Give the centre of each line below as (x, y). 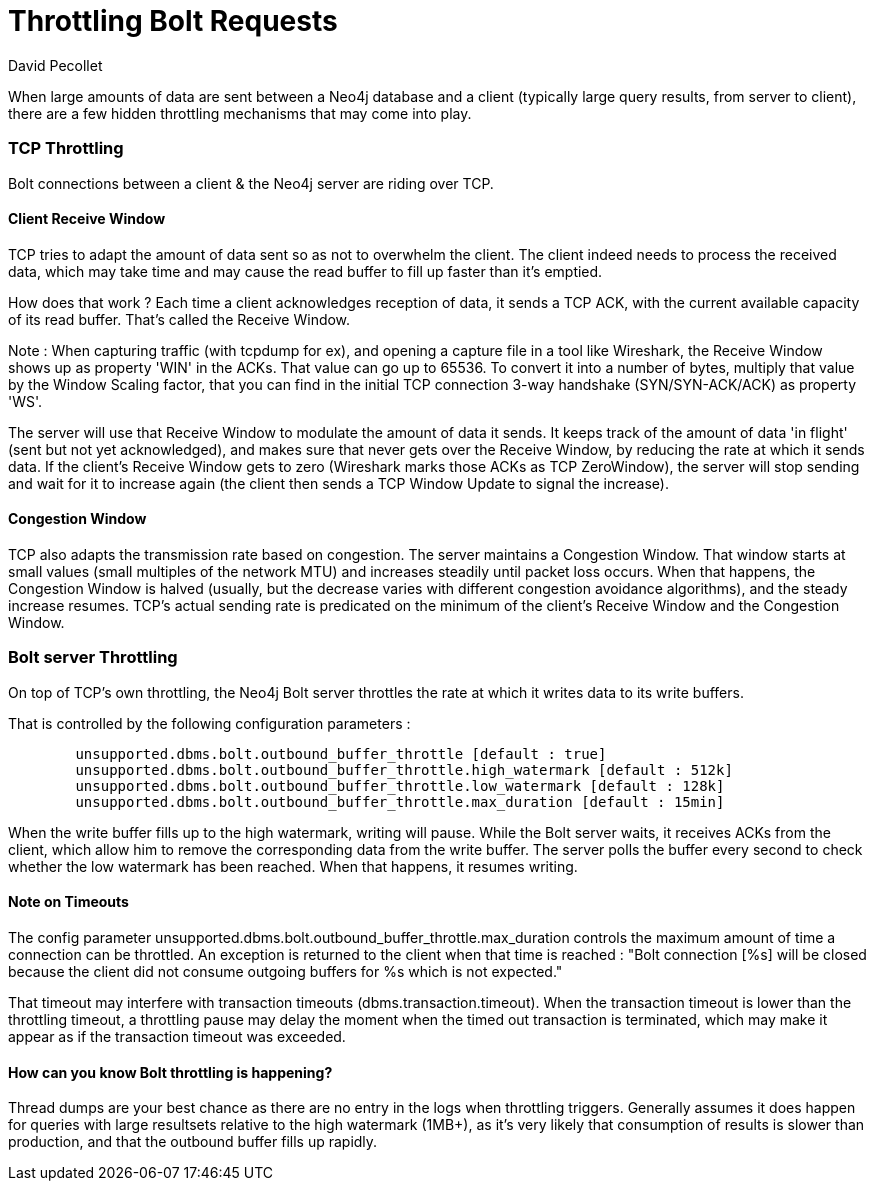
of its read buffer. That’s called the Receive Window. (179, 319)
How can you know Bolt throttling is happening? (170, 1072)
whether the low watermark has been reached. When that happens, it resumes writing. (293, 866)
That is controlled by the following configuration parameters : (209, 723)
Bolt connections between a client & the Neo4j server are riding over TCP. (251, 183)
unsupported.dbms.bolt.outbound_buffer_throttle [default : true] (341, 753)
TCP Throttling (66, 148)
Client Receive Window (87, 219)
